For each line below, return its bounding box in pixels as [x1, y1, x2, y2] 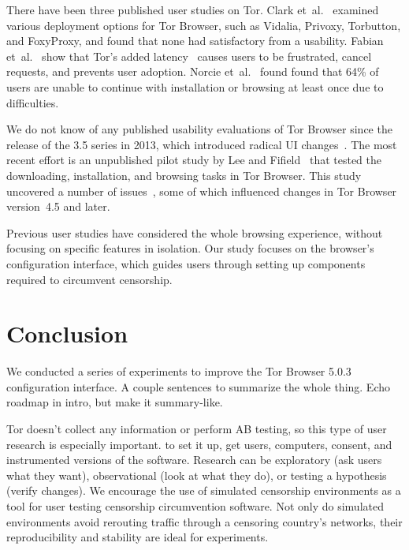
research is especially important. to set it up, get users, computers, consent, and [6, 436, 392, 452]
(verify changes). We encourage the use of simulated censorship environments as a [6, 482, 401, 499]
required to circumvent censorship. [6, 271, 173, 287]
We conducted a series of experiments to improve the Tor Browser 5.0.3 [6, 363, 351, 380]
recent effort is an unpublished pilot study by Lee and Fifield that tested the [6, 152, 382, 168]
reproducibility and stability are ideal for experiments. [6, 529, 269, 545]
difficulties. [6, 94, 59, 110]
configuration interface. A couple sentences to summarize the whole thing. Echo [6, 378, 391, 395]
